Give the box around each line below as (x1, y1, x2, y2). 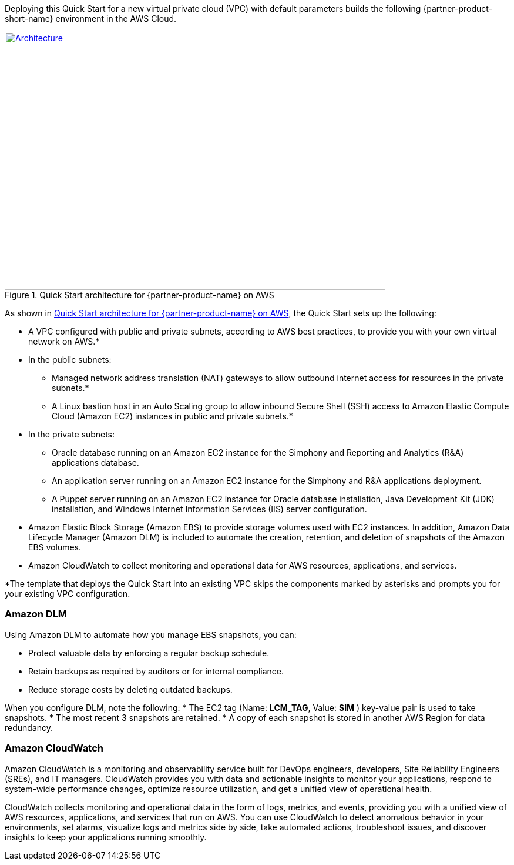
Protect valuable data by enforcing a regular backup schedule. (28, 647, 270, 658)
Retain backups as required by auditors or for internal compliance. (28, 666, 284, 676)
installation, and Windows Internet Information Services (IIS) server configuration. (52, 504, 367, 514)
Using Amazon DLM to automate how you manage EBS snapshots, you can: (5, 629, 297, 640)
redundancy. (5, 722, 53, 733)
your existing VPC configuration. (5, 589, 130, 599)
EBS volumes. (28, 542, 82, 552)
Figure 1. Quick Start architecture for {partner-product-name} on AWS (5, 290, 274, 300)
